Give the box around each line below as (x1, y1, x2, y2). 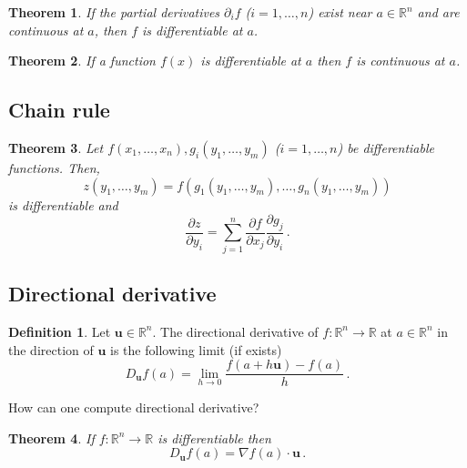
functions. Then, (8, 158, 100, 177)
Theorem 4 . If (8, 428, 95, 447)
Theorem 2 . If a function (8, 51, 156, 70)
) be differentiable (337, 137, 434, 157)
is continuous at (356, 51, 445, 70)
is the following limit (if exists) (110, 340, 282, 359)
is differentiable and (8, 195, 118, 214)
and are (417, 3, 460, 21)
